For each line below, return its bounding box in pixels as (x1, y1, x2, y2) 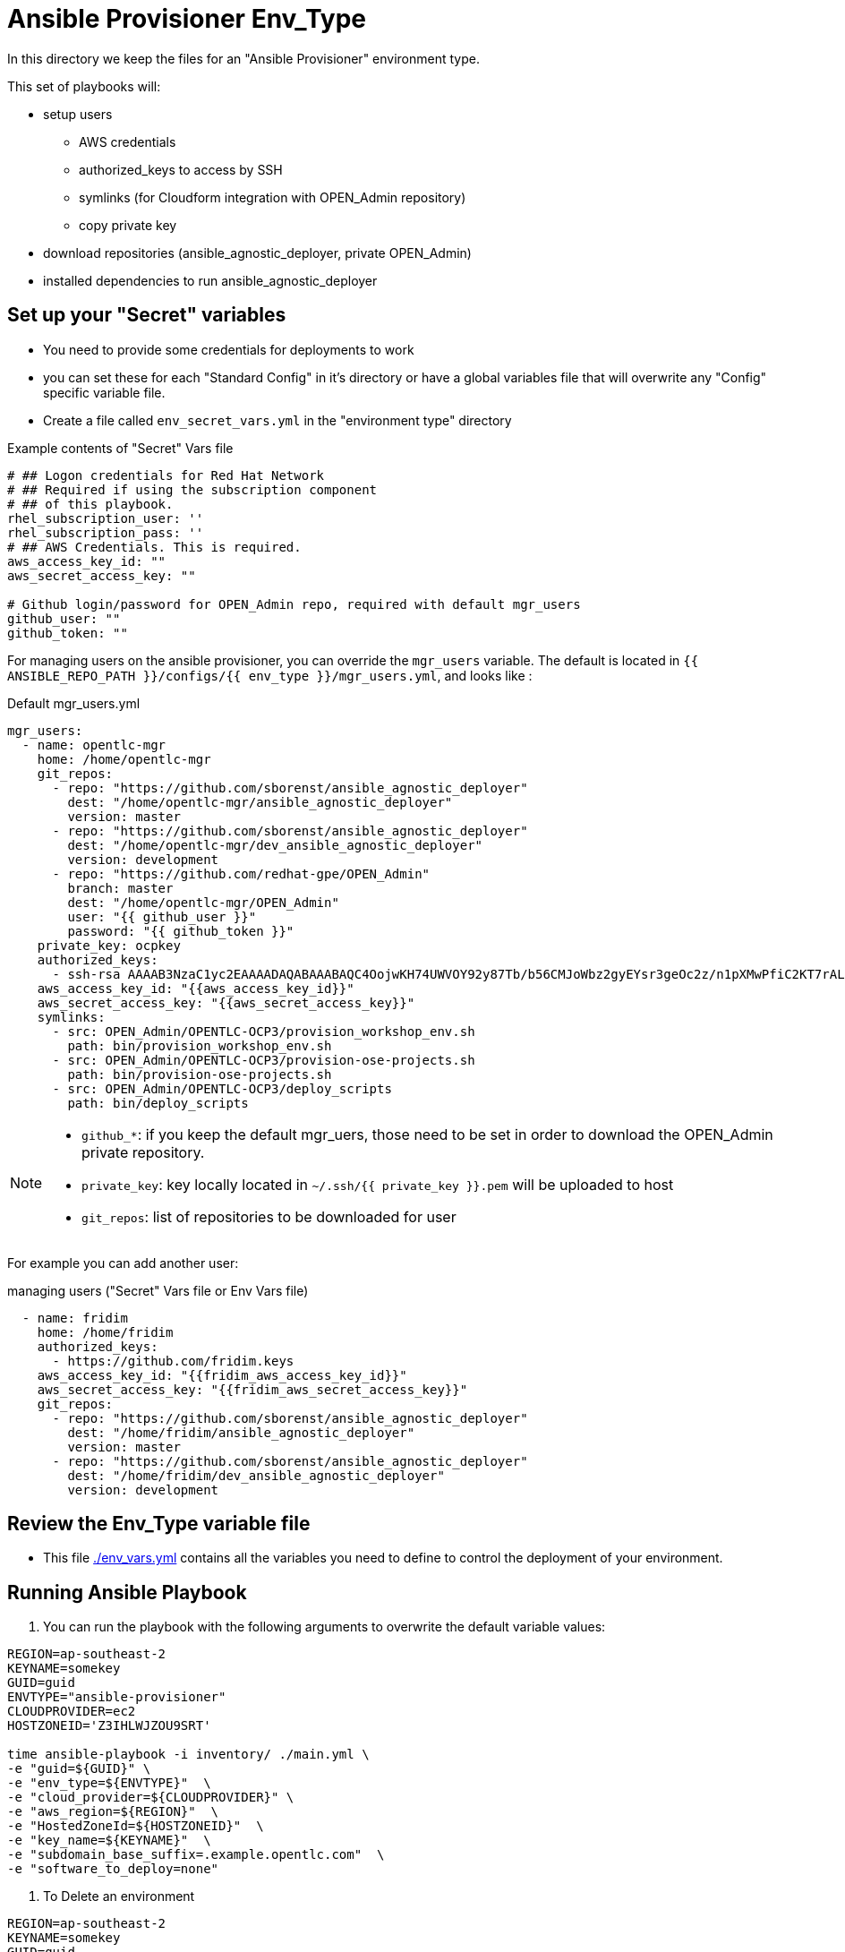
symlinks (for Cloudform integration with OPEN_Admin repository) (79, 189, 466, 205)
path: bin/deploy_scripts (67, 1095, 249, 1110)
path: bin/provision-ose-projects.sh (67, 1066, 332, 1082)
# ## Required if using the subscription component (7, 482, 378, 497)
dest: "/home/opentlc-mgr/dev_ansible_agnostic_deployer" (67, 837, 483, 852)
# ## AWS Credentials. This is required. (7, 539, 302, 554)
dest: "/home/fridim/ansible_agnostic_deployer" (67, 1425, 415, 1440)
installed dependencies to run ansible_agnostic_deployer (43, 272, 378, 288)
